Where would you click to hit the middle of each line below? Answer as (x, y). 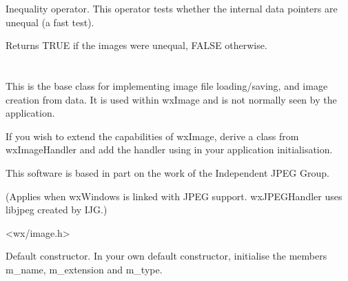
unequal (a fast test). (50, 22)
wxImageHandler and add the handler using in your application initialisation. (169, 149)
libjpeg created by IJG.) (57, 210)
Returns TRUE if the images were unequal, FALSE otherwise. (136, 45)
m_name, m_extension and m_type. (84, 269)
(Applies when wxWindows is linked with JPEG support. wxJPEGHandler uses (174, 196)
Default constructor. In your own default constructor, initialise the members (166, 256)
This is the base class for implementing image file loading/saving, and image (167, 85)
